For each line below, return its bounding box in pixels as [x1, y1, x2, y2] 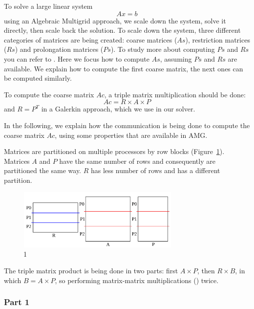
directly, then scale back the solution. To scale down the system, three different [4, 25, 241, 35]
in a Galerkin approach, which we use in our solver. [41, 104, 195, 114]
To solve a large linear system [4, 1, 93, 11]
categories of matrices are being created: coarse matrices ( [4, 34, 177, 44]
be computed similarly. [4, 73, 72, 83]
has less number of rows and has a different [90, 165, 220, 176]
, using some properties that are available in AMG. [55, 130, 208, 140]
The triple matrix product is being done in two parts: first [4, 265, 178, 276]
